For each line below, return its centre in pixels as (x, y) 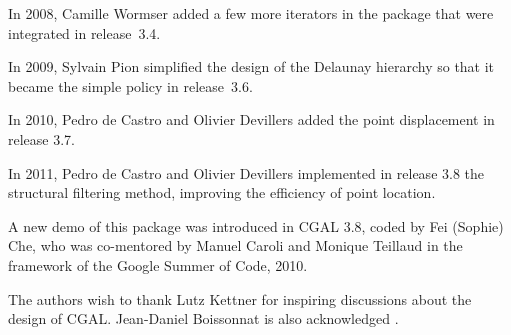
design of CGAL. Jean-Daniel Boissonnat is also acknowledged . (203, 318)
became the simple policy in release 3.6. (130, 85)
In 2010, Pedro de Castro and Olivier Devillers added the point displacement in (251, 119)
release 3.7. (41, 138)
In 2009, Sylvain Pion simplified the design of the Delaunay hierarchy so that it (251, 66)
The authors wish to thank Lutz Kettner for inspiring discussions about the (240, 298)
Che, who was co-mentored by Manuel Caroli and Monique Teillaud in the (235, 245)
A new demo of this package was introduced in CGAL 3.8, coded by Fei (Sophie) (256, 225)
